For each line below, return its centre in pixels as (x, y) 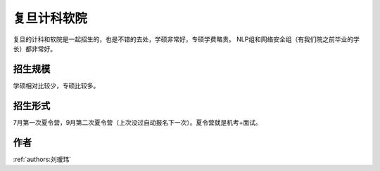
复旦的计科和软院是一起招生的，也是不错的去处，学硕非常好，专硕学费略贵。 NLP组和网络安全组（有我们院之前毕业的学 (186, 39)
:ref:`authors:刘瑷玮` (42, 159)
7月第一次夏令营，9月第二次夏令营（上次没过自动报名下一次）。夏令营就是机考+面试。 (137, 122)
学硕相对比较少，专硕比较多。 (56, 85)
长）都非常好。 (34, 48)
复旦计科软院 (50, 18)
